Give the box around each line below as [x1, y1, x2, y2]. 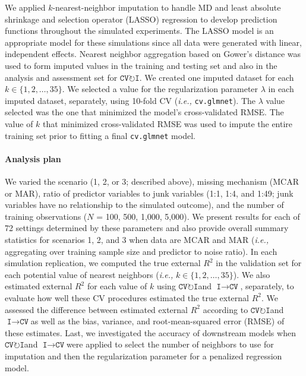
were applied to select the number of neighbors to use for [66, 338, 274, 350]
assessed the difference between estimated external [5, 303, 188, 315]
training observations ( [5, 210, 87, 222]
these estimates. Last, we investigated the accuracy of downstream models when [5, 326, 296, 339]
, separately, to [240, 280, 294, 292]
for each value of [87, 280, 147, 292]
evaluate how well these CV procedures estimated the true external [5, 291, 249, 304]
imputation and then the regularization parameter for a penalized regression [5, 349, 282, 362]
